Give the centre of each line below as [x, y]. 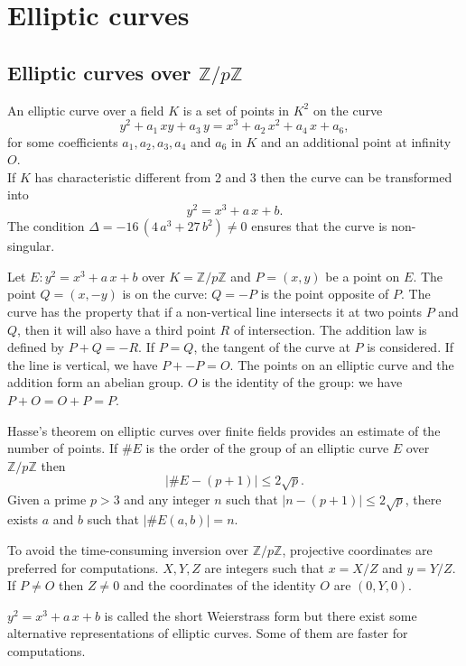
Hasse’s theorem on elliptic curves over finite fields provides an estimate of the [224, 430]
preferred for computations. [83, 567]
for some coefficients [63, 141]
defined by [36, 347]
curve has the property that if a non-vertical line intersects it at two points [214, 311]
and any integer [167, 499]
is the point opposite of [325, 294]
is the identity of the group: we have [302, 382]
